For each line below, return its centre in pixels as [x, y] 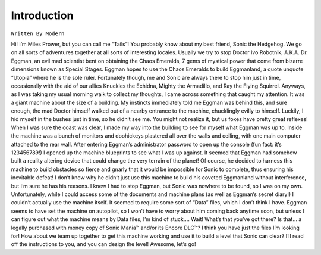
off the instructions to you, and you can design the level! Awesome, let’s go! [103, 244]
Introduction [42, 15]
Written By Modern [38, 33]
